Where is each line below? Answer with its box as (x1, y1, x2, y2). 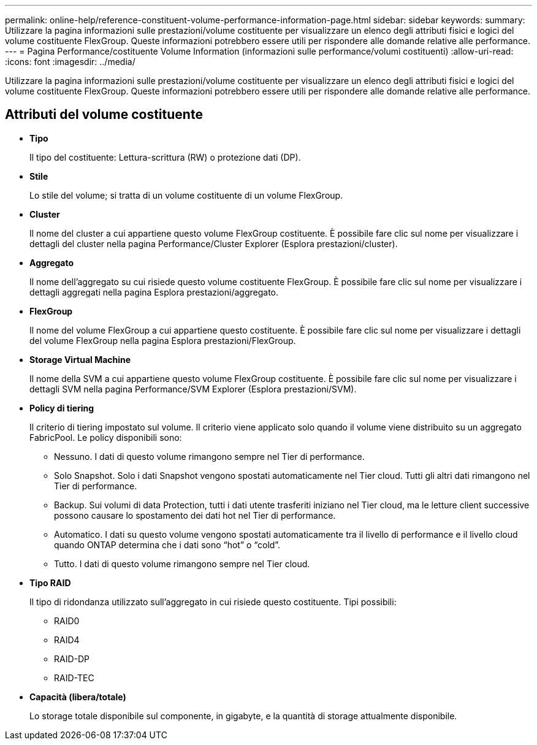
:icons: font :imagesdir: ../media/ (5, 56, 135, 67)
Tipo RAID (29, 577, 71, 588)
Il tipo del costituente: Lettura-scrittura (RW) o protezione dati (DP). (29, 151, 301, 162)
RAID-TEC (54, 672, 94, 683)
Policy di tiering (29, 402, 94, 413)
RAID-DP (54, 653, 90, 664)
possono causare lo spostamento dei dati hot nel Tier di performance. (54, 510, 336, 521)
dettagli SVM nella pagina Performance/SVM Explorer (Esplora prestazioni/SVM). (29, 383, 357, 394)
